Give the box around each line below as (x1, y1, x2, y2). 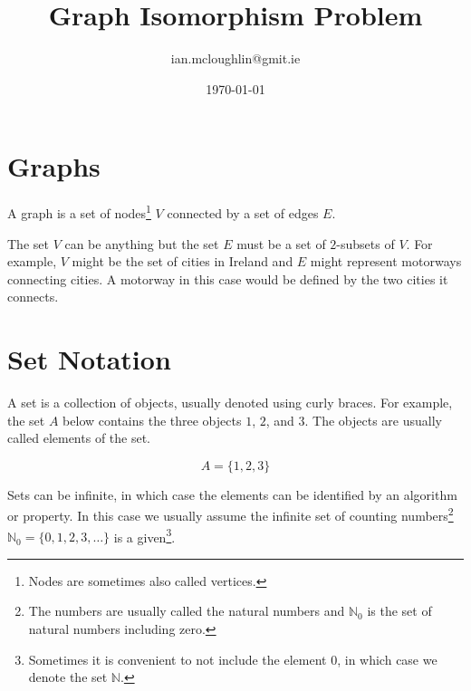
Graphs (7, 148, 101, 185)
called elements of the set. (7, 428, 151, 447)
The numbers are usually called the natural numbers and (28, 601, 345, 620)
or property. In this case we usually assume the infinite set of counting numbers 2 (7, 504, 454, 525)
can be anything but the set (64, 234, 219, 253)
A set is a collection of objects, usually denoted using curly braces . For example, (7, 393, 453, 411)
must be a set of (236, 234, 326, 253)
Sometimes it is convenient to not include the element (28, 649, 327, 668)
